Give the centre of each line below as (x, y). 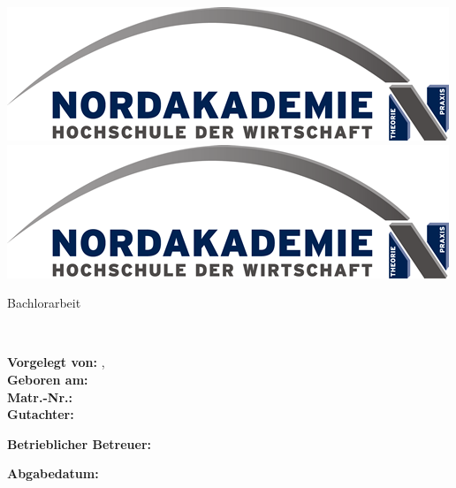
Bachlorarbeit (44, 303)
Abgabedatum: (53, 473)
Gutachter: (41, 414)
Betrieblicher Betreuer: (80, 443)
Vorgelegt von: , (56, 362)
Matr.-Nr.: (40, 396)
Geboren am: (48, 379)
